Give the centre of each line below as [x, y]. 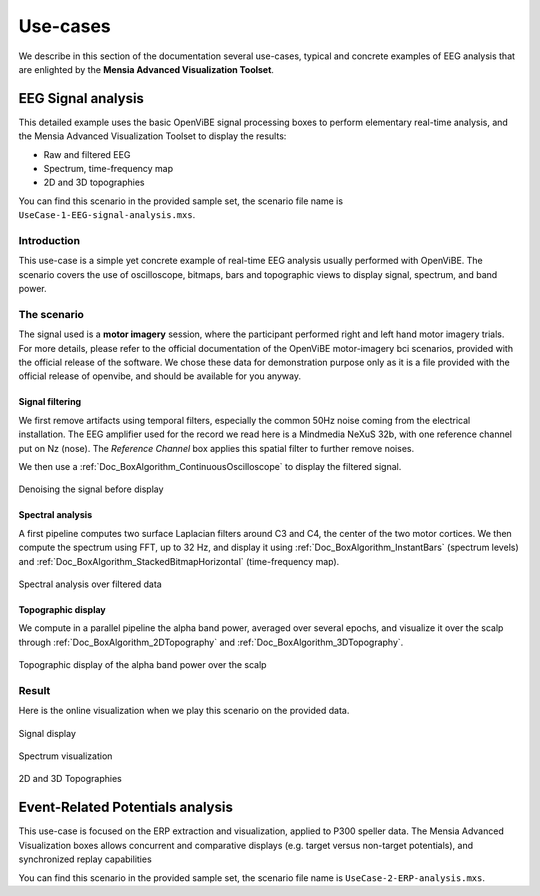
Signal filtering [50, 402]
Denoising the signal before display [91, 489]
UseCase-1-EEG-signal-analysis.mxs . [107, 215]
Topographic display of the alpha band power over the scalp [142, 665]
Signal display [47, 733]
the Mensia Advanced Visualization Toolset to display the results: [152, 136]
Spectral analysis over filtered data [90, 584]
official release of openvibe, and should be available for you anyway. [160, 376]
